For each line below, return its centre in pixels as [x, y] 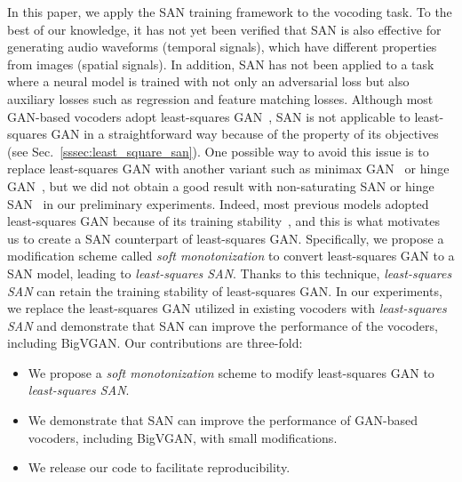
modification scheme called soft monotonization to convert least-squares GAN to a [231, 256]
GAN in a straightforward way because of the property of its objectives [245, 134]
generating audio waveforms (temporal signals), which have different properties [222, 47]
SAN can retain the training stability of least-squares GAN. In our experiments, [225, 290]
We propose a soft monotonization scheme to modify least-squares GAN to [231, 372]
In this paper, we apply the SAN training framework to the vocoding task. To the [230, 12]
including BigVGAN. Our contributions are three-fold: [155, 343]
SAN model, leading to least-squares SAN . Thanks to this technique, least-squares [230, 273]
